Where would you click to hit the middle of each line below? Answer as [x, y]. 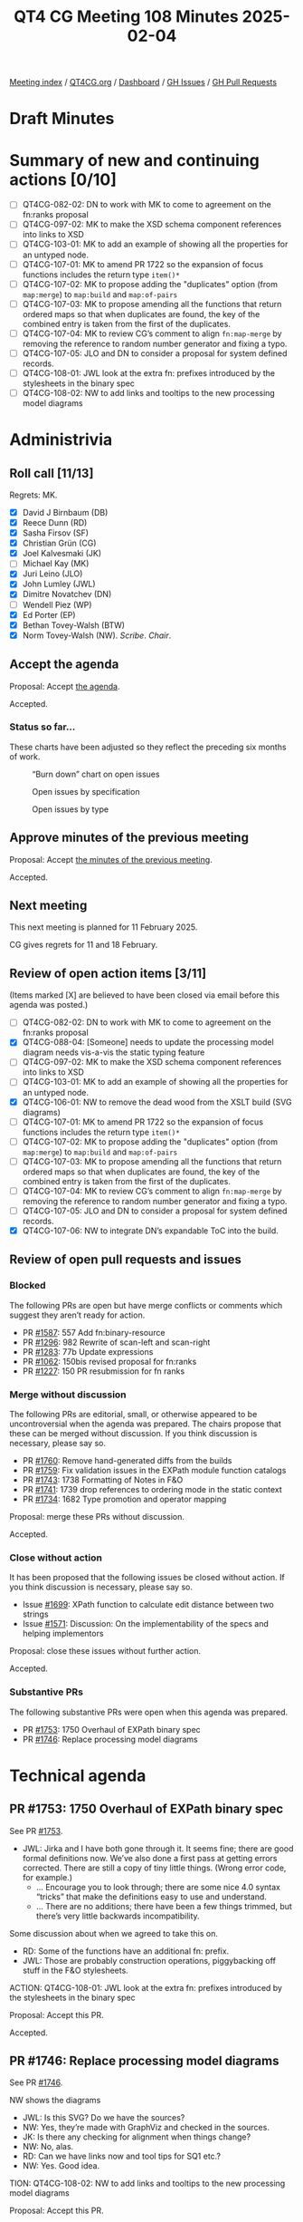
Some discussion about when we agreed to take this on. [114, 1933]
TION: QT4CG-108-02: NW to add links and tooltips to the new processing [147, 2183]
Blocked [28, 1286]
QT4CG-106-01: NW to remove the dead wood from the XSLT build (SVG [157, 1102]
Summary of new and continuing [135, 160]
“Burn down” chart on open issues [96, 774]
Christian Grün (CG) [59, 543]
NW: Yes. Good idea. [61, 2166]
